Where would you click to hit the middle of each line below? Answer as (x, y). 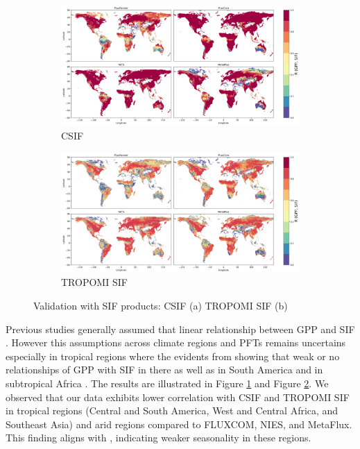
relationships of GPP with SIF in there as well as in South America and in (164, 370)
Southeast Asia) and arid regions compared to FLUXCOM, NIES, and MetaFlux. (179, 424)
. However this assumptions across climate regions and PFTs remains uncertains (176, 342)
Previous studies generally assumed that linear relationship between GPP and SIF (180, 329)
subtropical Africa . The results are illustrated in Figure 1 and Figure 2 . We (167, 383)
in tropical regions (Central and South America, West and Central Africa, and (172, 410)
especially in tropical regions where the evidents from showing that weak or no (173, 356)
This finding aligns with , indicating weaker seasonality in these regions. (158, 438)
